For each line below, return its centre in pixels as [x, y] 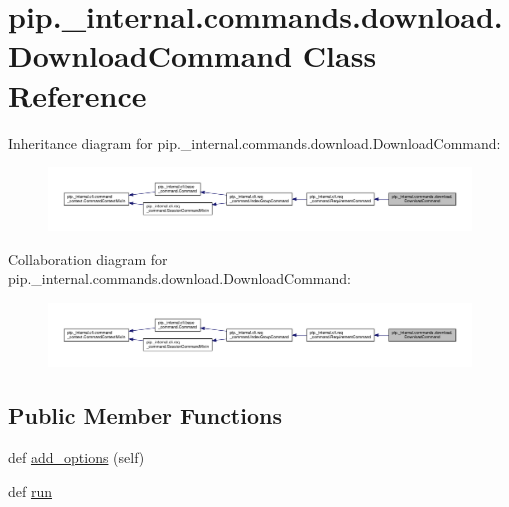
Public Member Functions [145, 415]
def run [30, 490]
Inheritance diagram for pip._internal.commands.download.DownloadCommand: [254, 142]
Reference [77, 94]
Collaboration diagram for [88, 258]
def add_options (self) [76, 457]
